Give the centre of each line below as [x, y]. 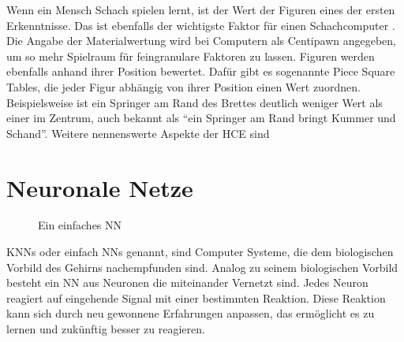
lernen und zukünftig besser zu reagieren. [106, 329]
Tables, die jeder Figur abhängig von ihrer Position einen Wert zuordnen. [183, 86]
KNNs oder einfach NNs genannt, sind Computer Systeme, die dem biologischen [200, 252]
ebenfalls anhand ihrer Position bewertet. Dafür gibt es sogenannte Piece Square [201, 71]
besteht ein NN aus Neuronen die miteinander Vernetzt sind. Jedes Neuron [187, 283]
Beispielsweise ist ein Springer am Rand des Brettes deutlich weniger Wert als [195, 102]
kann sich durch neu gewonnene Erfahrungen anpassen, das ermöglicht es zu [191, 313]
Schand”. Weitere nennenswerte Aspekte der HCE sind [138, 133]
